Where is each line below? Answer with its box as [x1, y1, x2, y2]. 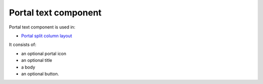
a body [21, 64, 36, 70]
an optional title [21, 57, 52, 63]
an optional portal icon [21, 51, 67, 56]
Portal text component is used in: [9, 24, 75, 30]
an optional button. [21, 70, 59, 77]
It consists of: [9, 42, 37, 48]
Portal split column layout [21, 33, 73, 39]
